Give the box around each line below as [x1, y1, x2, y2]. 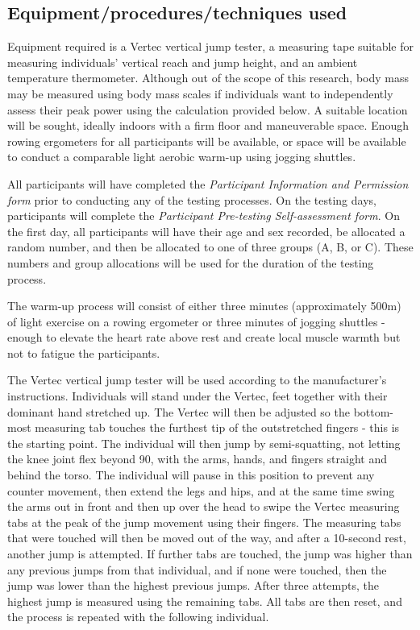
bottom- [353, 403, 394, 420]
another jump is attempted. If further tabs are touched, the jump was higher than [7, 545, 413, 562]
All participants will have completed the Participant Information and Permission [7, 175, 409, 192]
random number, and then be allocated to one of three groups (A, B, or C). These [7, 238, 414, 255]
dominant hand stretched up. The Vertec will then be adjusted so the [7, 403, 350, 420]
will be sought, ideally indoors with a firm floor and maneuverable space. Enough [7, 117, 410, 134]
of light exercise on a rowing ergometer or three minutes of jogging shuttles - [7, 313, 385, 330]
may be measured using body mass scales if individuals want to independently [7, 85, 393, 102]
